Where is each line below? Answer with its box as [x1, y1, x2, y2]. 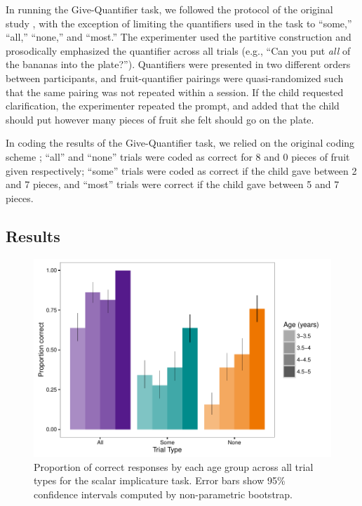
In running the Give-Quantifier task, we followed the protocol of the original [6, 2, 333, 16]
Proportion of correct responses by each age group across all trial [34, 459, 314, 474]
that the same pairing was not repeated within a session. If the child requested [6, 84, 344, 99]
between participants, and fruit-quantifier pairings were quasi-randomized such [6, 70, 344, 85]
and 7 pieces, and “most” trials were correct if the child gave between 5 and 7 [6, 177, 340, 192]
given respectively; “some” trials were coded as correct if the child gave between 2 [6, 163, 357, 178]
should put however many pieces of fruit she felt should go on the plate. [6, 112, 314, 126]
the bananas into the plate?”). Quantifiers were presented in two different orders [6, 57, 351, 72]
